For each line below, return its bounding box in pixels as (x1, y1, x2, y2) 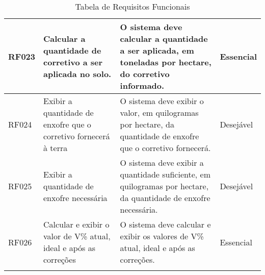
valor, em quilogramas (120, 107, 199, 118)
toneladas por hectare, (120, 56, 211, 68)
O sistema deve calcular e (120, 218, 211, 230)
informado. (120, 80, 165, 91)
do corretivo (120, 68, 170, 80)
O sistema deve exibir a (120, 157, 204, 168)
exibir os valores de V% (120, 230, 204, 242)
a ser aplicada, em (120, 44, 194, 56)
